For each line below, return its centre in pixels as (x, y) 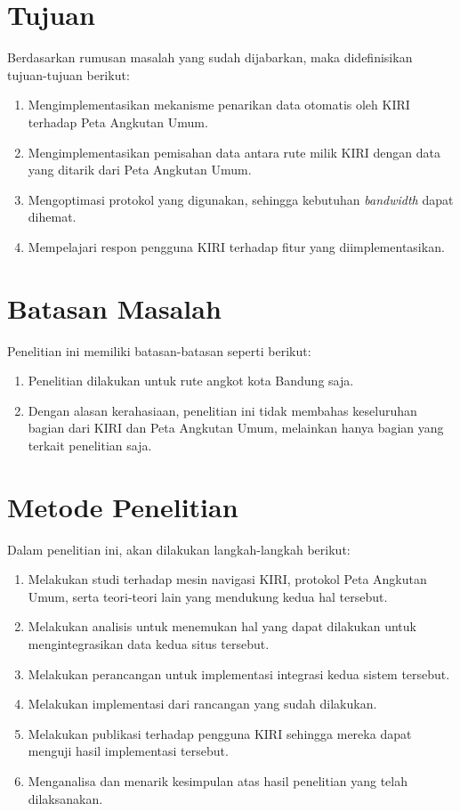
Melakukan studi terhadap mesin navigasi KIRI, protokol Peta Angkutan (227, 579)
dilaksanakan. (65, 798)
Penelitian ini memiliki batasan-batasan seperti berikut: (159, 350)
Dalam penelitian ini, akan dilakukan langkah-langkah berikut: (179, 549)
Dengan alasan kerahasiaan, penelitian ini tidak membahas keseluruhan (222, 410)
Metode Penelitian (123, 506)
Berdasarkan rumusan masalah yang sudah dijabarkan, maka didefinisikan (210, 57)
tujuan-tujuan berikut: (69, 74)
